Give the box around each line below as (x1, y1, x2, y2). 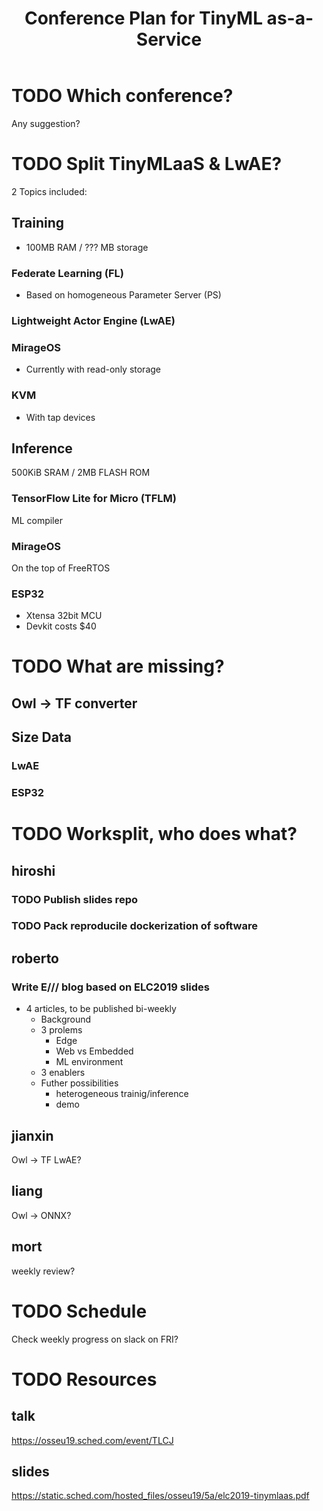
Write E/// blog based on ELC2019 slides (11, 980, 211, 994)
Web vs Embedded (55, 1045, 134, 1057)
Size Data (11, 729, 72, 746)
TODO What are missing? (11, 655, 225, 678)
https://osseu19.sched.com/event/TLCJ (11, 1434, 174, 1446)
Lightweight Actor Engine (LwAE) (11, 313, 176, 327)
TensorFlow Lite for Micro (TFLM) (11, 492, 177, 506)
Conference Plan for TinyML (24, 7, 263, 30)
